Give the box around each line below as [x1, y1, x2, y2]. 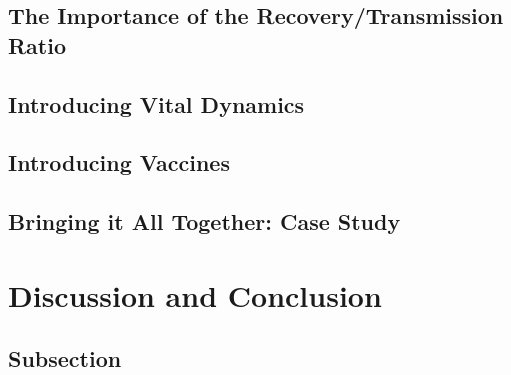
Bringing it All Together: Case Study [8, 206, 401, 237]
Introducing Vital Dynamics [8, 88, 305, 119]
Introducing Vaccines [8, 147, 230, 178]
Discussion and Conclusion [8, 274, 382, 315]
